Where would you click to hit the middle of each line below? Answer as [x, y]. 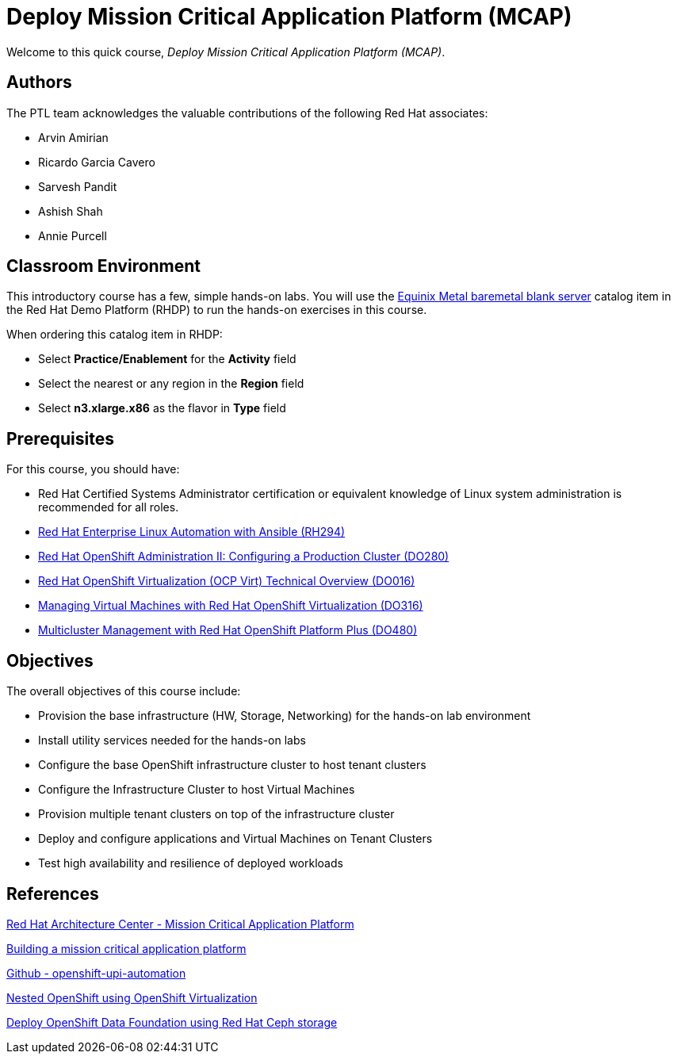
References [53, 894]
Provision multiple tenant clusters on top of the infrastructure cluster [216, 814]
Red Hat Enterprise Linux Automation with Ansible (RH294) [192, 532]
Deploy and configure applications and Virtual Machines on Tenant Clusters [235, 839]
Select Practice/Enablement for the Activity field [167, 359]
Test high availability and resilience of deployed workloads [191, 863]
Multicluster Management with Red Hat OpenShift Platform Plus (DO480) [228, 630]
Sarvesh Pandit [78, 186]
